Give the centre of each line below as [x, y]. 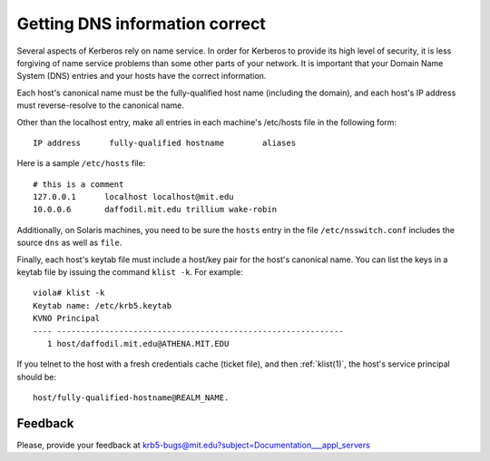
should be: [37, 377]
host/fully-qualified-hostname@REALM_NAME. [131, 398]
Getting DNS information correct [142, 24]
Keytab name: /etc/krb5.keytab [103, 305]
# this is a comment [78, 184]
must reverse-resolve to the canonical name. [101, 105]
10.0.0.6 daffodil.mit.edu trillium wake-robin [155, 210]
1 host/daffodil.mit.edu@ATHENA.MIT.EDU [138, 343]
